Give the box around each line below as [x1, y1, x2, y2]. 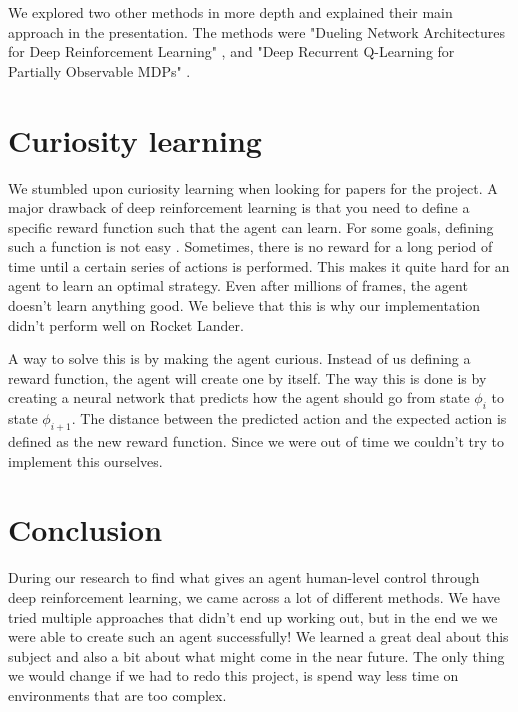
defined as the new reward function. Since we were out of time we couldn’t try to [8, 431, 505, 452]
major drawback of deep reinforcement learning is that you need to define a [8, 197, 470, 218]
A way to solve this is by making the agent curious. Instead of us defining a [8, 348, 471, 369]
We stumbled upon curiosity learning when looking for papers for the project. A [8, 177, 498, 198]
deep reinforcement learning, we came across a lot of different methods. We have [8, 586, 500, 607]
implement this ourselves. [8, 450, 163, 471]
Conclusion [8, 509, 163, 550]
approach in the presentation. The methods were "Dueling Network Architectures [8, 21, 506, 42]
